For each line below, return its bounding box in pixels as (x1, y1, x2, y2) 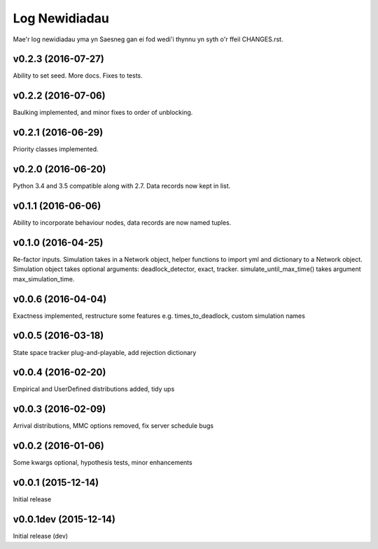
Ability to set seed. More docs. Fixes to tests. (13, 71, 143, 80)
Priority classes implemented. (13, 145, 99, 153)
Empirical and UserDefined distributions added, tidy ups (13, 385, 175, 394)
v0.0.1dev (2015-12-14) (13, 513, 115, 525)
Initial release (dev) (13, 532, 69, 541)
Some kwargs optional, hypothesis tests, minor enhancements (13, 459, 192, 467)
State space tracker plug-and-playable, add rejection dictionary (13, 348, 197, 356)
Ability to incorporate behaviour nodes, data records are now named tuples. (13, 218, 232, 227)
